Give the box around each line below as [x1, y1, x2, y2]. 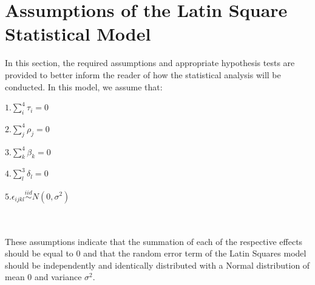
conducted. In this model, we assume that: [5, 80, 163, 93]
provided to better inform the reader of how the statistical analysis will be [5, 68, 281, 81]
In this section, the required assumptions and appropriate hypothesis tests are [5, 56, 295, 69]
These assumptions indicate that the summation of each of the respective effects [5, 235, 303, 247]
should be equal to [5, 247, 73, 260]
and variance [34, 270, 82, 283]
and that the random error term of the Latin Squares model [83, 247, 307, 260]
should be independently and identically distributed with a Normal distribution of [5, 258, 310, 271]
